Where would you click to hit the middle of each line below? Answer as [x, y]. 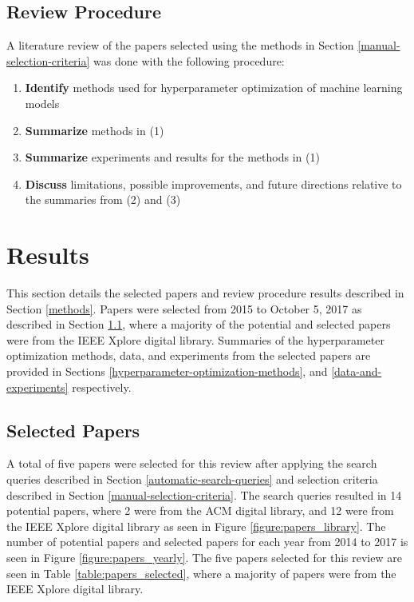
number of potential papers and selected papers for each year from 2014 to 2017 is [207, 542]
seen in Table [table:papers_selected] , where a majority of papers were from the [201, 573]
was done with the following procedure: [189, 60]
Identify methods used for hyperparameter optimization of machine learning [214, 88]
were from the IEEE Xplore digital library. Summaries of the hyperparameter [195, 339]
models [42, 103]
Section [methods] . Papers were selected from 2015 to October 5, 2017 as [184, 308]
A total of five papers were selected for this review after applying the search [192, 463]
